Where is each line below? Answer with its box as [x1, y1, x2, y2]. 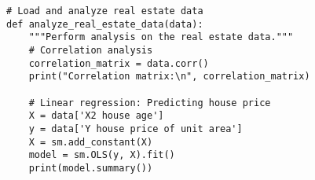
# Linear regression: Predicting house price [28, 97, 271, 108]
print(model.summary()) [28, 162, 153, 174]
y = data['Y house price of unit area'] [28, 123, 243, 134]
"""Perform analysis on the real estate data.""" [28, 31, 294, 43]
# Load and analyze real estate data [6, 6, 203, 17]
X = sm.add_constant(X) [28, 136, 153, 148]
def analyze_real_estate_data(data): [6, 18, 203, 30]
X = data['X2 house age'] [28, 110, 164, 122]
